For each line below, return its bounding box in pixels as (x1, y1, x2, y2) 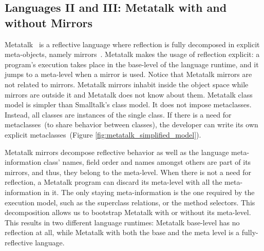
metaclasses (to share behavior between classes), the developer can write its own (5, 119, 258, 130)
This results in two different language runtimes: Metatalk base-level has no (5, 217, 240, 227)
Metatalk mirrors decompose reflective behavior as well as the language (5, 146, 229, 157)
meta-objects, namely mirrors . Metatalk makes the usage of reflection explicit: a (5, 49, 260, 60)
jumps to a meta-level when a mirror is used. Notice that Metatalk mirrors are (5, 69, 252, 80)
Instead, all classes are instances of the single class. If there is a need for (5, 109, 232, 120)
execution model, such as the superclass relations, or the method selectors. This (5, 197, 255, 207)
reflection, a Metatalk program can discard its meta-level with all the (5, 177, 222, 187)
